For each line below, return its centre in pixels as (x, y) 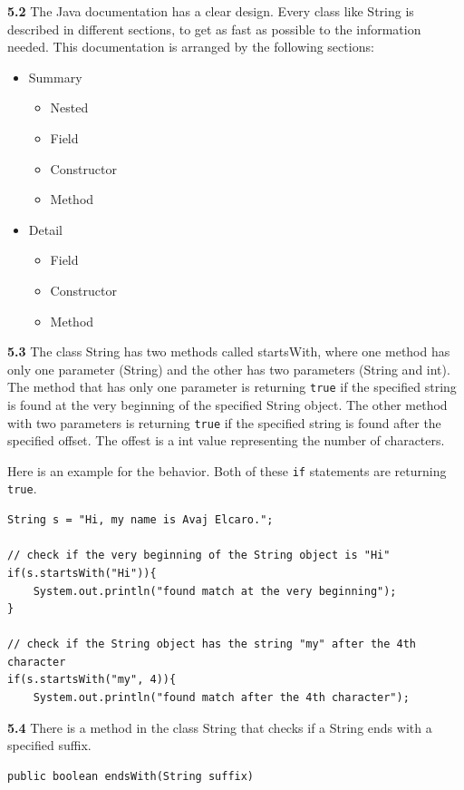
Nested (69, 107)
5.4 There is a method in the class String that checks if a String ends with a (220, 727)
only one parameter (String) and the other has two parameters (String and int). (229, 369)
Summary (55, 77)
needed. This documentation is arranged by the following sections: (191, 47)
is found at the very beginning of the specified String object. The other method (227, 404)
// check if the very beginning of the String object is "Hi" (199, 556)
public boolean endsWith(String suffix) (131, 776)
